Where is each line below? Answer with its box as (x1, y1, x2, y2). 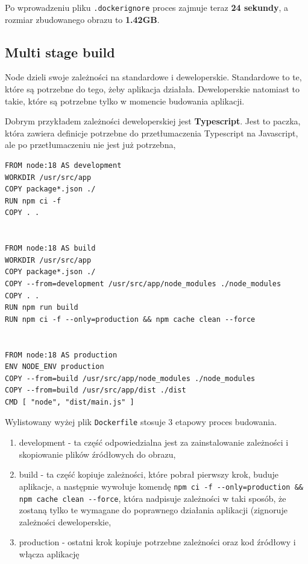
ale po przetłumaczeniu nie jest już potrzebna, (5, 138, 176, 151)
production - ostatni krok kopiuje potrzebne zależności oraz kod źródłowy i (19, 536, 296, 548)
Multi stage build (5, 42, 115, 61)
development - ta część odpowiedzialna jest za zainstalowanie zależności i (19, 436, 289, 449)
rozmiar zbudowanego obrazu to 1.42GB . (5, 13, 160, 25)
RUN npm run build (5, 303, 78, 312)
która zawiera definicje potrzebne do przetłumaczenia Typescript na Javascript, (5, 126, 298, 139)
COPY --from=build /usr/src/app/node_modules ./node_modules (5, 374, 256, 383)
